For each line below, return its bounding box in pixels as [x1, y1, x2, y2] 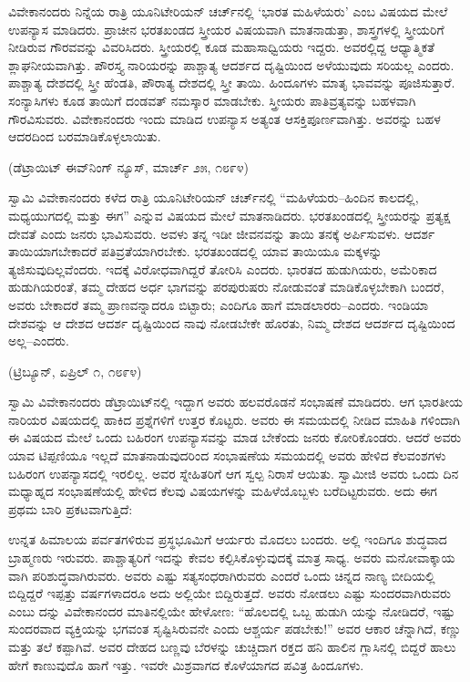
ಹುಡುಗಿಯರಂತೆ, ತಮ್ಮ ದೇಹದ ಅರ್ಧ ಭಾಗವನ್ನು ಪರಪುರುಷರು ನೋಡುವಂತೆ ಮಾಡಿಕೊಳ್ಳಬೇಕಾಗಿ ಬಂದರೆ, [8, 277, 444, 296]
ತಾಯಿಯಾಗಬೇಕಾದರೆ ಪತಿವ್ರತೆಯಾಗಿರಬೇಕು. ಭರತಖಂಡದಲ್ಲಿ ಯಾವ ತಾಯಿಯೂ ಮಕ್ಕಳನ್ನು [8, 242, 383, 261]
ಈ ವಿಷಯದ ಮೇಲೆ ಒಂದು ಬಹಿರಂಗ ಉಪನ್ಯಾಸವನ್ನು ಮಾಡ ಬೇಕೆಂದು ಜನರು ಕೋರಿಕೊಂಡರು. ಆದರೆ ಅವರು [8, 428, 462, 447]
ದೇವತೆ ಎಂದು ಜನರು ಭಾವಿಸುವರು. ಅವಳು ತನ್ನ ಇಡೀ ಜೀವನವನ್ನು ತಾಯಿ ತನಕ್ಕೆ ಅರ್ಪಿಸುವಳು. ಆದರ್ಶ [8, 223, 435, 243]
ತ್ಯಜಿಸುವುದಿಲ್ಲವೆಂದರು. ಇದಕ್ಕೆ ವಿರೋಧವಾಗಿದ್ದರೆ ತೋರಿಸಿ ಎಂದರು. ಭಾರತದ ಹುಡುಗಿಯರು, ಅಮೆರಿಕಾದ [8, 259, 437, 278]
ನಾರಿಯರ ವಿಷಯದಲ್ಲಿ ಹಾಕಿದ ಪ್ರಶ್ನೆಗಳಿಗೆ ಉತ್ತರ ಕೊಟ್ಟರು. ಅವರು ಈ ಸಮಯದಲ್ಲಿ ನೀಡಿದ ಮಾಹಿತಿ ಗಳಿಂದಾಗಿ [8, 409, 460, 429]
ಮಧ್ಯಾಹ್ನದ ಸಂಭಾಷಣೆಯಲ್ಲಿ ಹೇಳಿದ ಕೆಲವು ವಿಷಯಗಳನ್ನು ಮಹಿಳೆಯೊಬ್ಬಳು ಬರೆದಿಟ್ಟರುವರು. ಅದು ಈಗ [8, 481, 437, 501]
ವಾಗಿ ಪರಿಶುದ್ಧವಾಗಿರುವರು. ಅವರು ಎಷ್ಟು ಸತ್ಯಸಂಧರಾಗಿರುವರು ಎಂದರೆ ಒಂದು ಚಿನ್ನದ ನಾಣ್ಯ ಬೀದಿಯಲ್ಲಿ [8, 565, 435, 584]
